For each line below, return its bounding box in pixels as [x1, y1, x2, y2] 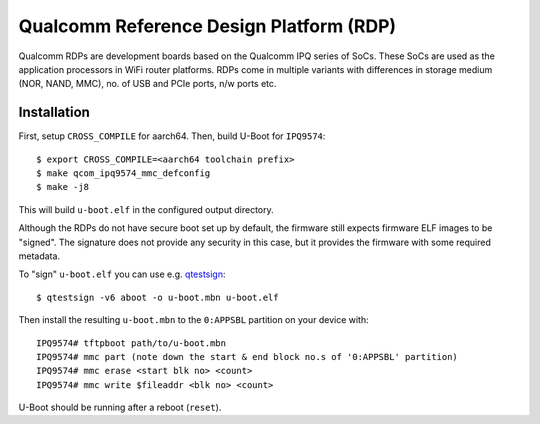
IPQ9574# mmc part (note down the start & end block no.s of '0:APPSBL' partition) [36, 351, 459, 362]
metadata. [18, 250, 60, 262]
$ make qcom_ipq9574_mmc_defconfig [36, 168, 211, 179]
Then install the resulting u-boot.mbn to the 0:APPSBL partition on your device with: [18, 314, 369, 326]
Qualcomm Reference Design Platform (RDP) [18, 15, 397, 37]
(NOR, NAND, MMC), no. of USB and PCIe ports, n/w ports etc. [18, 78, 277, 90]
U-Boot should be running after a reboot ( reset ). [18, 401, 222, 414]
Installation [18, 104, 90, 121]
